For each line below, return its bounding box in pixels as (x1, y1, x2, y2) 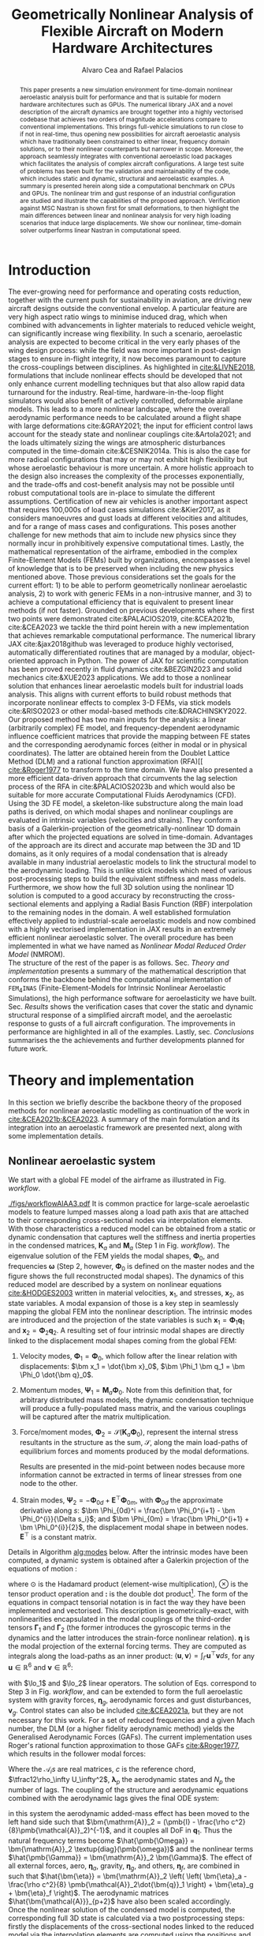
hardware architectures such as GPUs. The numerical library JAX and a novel (19, 100, 233, 108)
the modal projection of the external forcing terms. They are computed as (8, 1641, 247, 1651)
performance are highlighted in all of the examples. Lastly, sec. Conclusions (8, 1027, 255, 1037)
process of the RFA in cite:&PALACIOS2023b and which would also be (8, 782, 236, 791)
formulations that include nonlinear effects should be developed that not (8, 371, 243, 381)
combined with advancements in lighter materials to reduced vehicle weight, (8, 321, 256, 330)
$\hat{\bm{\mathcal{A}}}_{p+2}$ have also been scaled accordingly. (8, 1897, 232, 1906)
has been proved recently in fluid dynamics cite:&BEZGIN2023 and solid (8, 665, 243, 674)
